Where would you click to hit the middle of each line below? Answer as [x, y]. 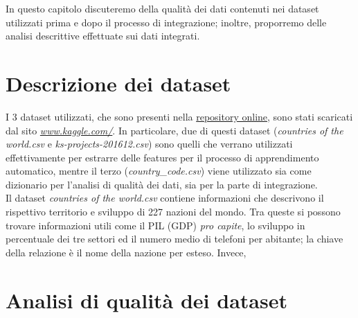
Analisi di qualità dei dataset [146, 300]
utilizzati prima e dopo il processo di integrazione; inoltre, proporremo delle [166, 22]
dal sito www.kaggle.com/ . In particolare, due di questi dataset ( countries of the [174, 130]
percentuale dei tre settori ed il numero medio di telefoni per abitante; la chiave [174, 239]
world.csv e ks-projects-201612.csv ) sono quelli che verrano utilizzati [149, 144]
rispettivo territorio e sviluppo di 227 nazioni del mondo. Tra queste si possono [173, 212]
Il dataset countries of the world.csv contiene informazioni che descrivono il [165, 198]
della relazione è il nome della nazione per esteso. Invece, [126, 252]
